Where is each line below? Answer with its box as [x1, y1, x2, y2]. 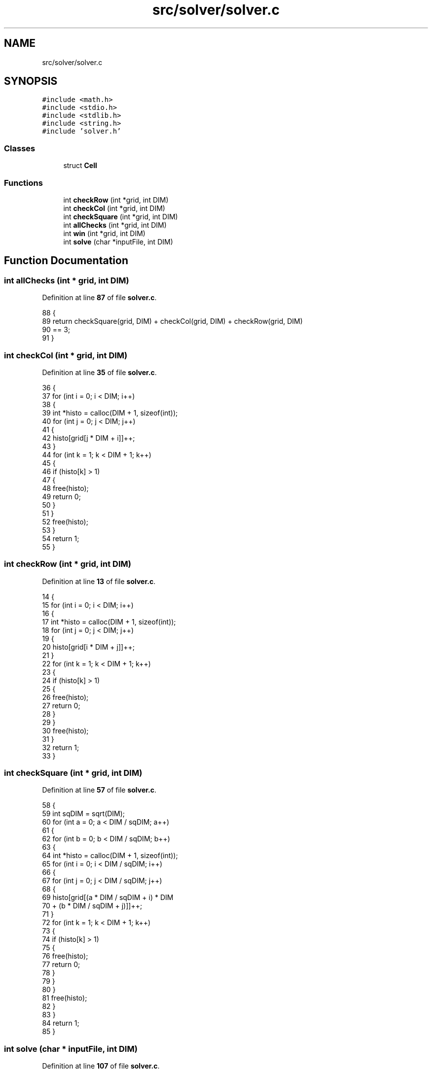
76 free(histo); [42, 952, 88, 961]
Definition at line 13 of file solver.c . [42, 577, 156, 586]
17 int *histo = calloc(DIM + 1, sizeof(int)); [42, 617, 176, 626]
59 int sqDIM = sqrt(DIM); [42, 809, 125, 818]
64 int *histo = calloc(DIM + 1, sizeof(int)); [42, 851, 178, 860]
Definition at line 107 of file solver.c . [42, 1062, 160, 1071]
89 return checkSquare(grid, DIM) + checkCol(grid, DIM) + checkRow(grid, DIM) [42, 317, 303, 326]
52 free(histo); [42, 517, 88, 526]
